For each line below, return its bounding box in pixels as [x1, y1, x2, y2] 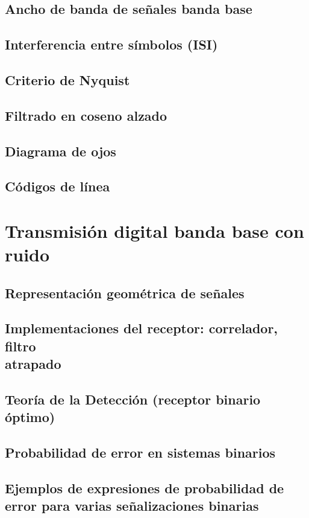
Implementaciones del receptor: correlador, [5, 319, 278, 337]
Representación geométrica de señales [5, 283, 245, 302]
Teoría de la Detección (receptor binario [5, 389, 261, 408]
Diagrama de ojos [5, 141, 116, 160]
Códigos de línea [5, 177, 110, 196]
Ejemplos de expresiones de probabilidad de [5, 478, 284, 497]
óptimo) [5, 408, 55, 426]
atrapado [5, 354, 61, 373]
